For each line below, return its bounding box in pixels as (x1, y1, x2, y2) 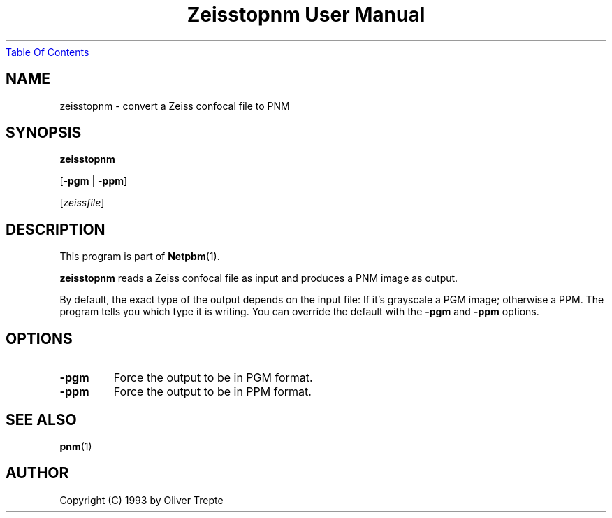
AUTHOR (6, 464, 69, 482)
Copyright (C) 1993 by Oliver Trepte (59, 494, 224, 506)
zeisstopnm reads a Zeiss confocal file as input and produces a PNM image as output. (59, 272, 458, 285)
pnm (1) (59, 440, 92, 452)
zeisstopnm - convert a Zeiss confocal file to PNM (59, 99, 290, 112)
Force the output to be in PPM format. (113, 384, 312, 399)
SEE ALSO (6, 410, 77, 429)
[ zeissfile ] (59, 196, 105, 209)
